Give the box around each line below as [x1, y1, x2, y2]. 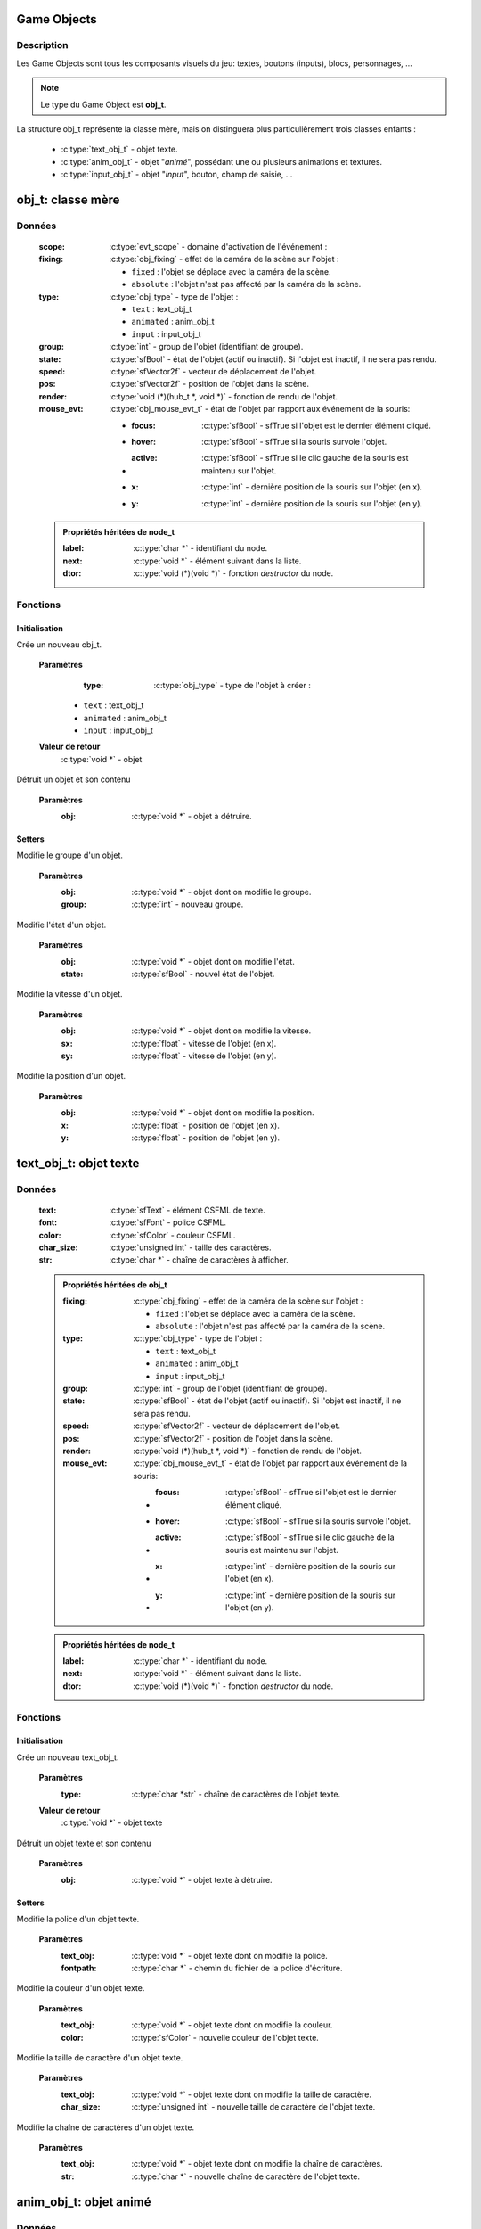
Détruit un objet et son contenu [16, 774, 131, 785]
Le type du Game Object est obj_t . [40, 99, 167, 110]
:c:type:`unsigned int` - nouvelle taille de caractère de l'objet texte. [131, 2102, 376, 2112]
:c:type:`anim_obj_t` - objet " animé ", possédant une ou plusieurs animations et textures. [61, 156, 383, 167]
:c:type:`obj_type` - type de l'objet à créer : [153, 679, 311, 690]
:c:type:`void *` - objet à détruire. [131, 810, 253, 821]
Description [16, 39, 69, 52]
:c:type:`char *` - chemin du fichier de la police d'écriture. [131, 1962, 343, 1974]
